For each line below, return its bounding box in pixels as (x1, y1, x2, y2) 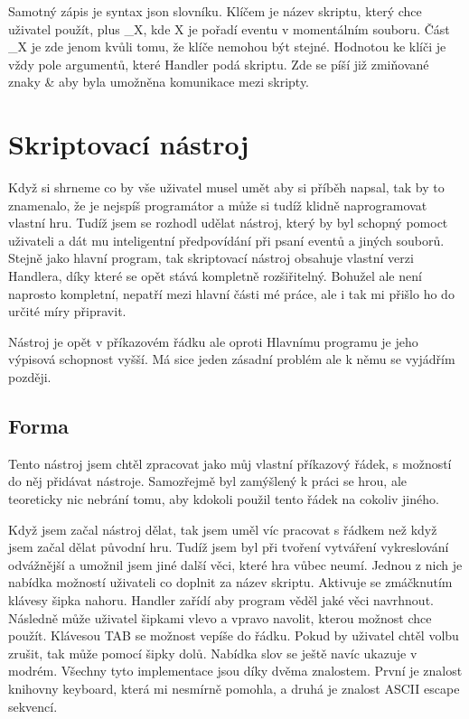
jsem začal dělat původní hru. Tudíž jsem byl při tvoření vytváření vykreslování (8, 537, 449, 556)
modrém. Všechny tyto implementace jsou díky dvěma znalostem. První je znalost (8, 661, 463, 680)
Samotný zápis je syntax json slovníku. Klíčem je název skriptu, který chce (8, 2, 422, 20)
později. (8, 368, 52, 387)
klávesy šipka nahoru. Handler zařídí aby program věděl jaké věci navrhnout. (8, 590, 434, 609)
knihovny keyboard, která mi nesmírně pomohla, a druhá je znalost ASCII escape (8, 678, 460, 697)
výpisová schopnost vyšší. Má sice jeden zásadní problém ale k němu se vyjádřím (8, 350, 455, 369)
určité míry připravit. (8, 302, 127, 321)
